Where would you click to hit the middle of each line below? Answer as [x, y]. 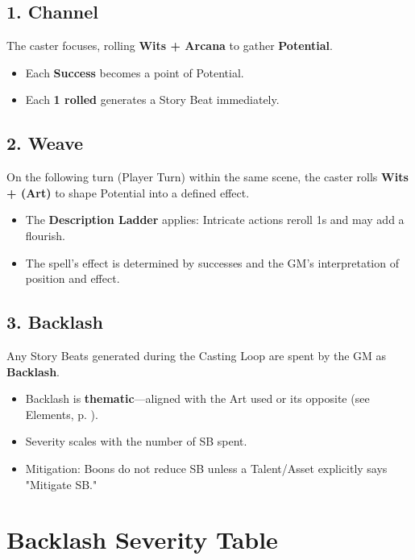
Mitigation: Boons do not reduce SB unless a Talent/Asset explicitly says [206, 468]
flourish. [45, 235]
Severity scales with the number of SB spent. [136, 441]
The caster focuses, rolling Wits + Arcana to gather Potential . [170, 46]
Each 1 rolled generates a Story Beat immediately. [152, 100]
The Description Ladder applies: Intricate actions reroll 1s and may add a [215, 220]
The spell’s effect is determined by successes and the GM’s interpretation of [212, 262]
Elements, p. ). [62, 414]
